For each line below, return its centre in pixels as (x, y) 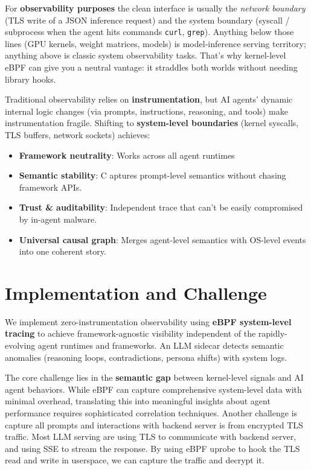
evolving (20, 345)
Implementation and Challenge (136, 292)
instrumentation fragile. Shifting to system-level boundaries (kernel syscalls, (152, 123)
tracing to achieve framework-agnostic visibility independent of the (130, 333)
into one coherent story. (63, 251)
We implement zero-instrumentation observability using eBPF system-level (148, 321)
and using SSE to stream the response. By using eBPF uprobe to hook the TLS (152, 448)
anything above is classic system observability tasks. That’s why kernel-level (146, 55)
